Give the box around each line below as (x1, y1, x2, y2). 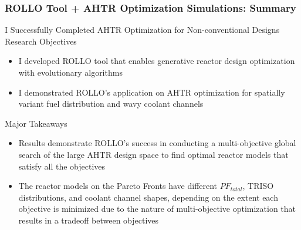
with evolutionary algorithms (18, 66, 123, 78)
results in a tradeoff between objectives (18, 214, 159, 226)
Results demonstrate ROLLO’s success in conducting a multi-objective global (18, 137, 296, 149)
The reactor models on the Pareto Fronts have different (18, 180, 218, 192)
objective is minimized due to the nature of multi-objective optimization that (18, 202, 296, 215)
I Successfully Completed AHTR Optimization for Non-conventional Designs (5, 23, 280, 36)
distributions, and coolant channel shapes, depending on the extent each (18, 191, 278, 203)
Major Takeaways (5, 117, 67, 129)
